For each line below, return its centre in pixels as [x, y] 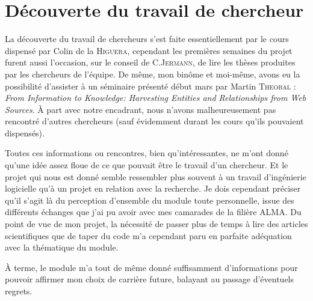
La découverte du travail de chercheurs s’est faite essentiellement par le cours [147, 39]
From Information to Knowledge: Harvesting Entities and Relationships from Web [156, 98]
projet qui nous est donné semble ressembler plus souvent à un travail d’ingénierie [156, 176]
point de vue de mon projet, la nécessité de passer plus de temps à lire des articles [156, 224]
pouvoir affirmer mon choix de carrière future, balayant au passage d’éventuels [150, 279]
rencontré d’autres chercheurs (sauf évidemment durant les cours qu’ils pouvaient [154, 121]
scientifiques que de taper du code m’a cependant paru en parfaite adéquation [148, 235]
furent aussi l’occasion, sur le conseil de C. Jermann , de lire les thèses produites [150, 62]
